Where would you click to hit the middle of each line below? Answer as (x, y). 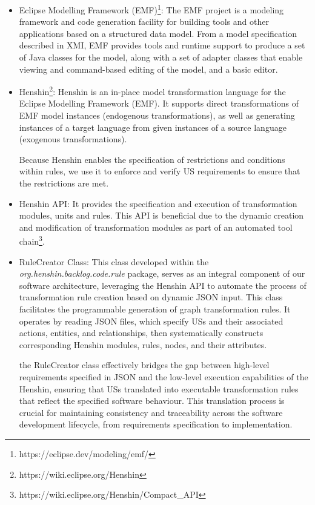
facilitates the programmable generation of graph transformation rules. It (155, 309)
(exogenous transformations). (73, 139)
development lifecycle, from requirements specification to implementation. (156, 424)
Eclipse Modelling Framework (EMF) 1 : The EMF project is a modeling (151, 9)
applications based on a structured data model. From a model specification (158, 33)
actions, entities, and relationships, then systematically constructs (141, 333)
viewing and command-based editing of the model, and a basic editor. (148, 69)
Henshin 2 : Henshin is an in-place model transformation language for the (152, 91)
